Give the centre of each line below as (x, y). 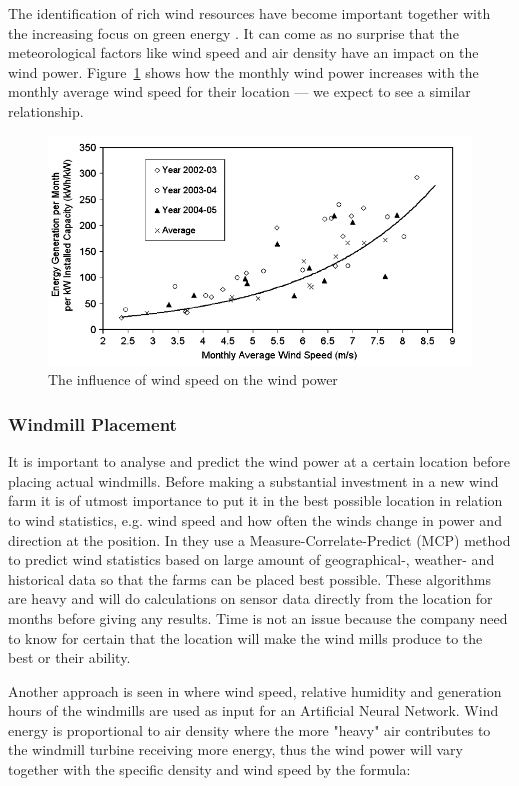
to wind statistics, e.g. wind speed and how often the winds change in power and (255, 519)
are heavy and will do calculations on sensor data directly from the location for (250, 598)
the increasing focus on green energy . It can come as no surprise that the (233, 32)
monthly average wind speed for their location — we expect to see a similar (239, 91)
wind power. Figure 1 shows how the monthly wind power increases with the (243, 71)
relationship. (46, 110)
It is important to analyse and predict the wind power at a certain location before (259, 461)
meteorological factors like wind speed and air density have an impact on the (243, 52)
